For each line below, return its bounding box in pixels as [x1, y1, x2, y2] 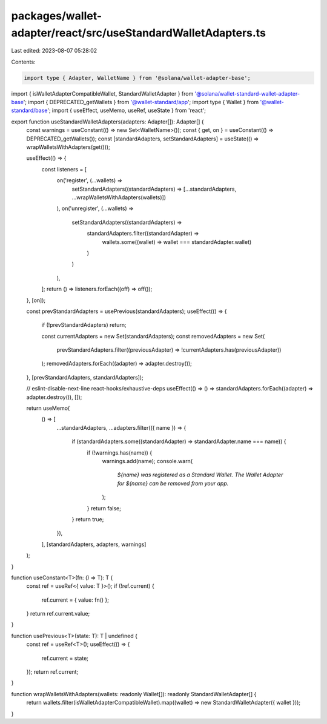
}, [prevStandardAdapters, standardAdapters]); [26, 374, 144, 381]
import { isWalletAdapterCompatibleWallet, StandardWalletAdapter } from [11, 90, 194, 97]
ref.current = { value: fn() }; [41, 596, 109, 604]
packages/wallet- [11, 9, 102, 22]
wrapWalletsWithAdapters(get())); [26, 143, 110, 151]
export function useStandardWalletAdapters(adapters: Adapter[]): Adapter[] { [11, 118, 204, 125]
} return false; [87, 504, 121, 512]
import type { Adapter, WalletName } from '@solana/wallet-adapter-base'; [24, 74, 251, 81]
